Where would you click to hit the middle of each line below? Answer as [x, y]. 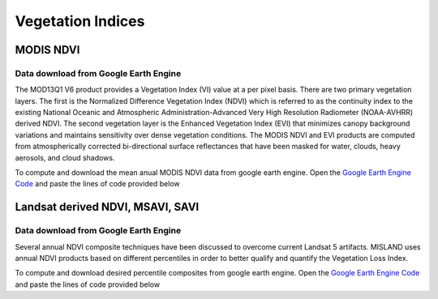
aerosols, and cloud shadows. [65, 157]
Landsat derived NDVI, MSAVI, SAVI [107, 207]
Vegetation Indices [80, 21]
